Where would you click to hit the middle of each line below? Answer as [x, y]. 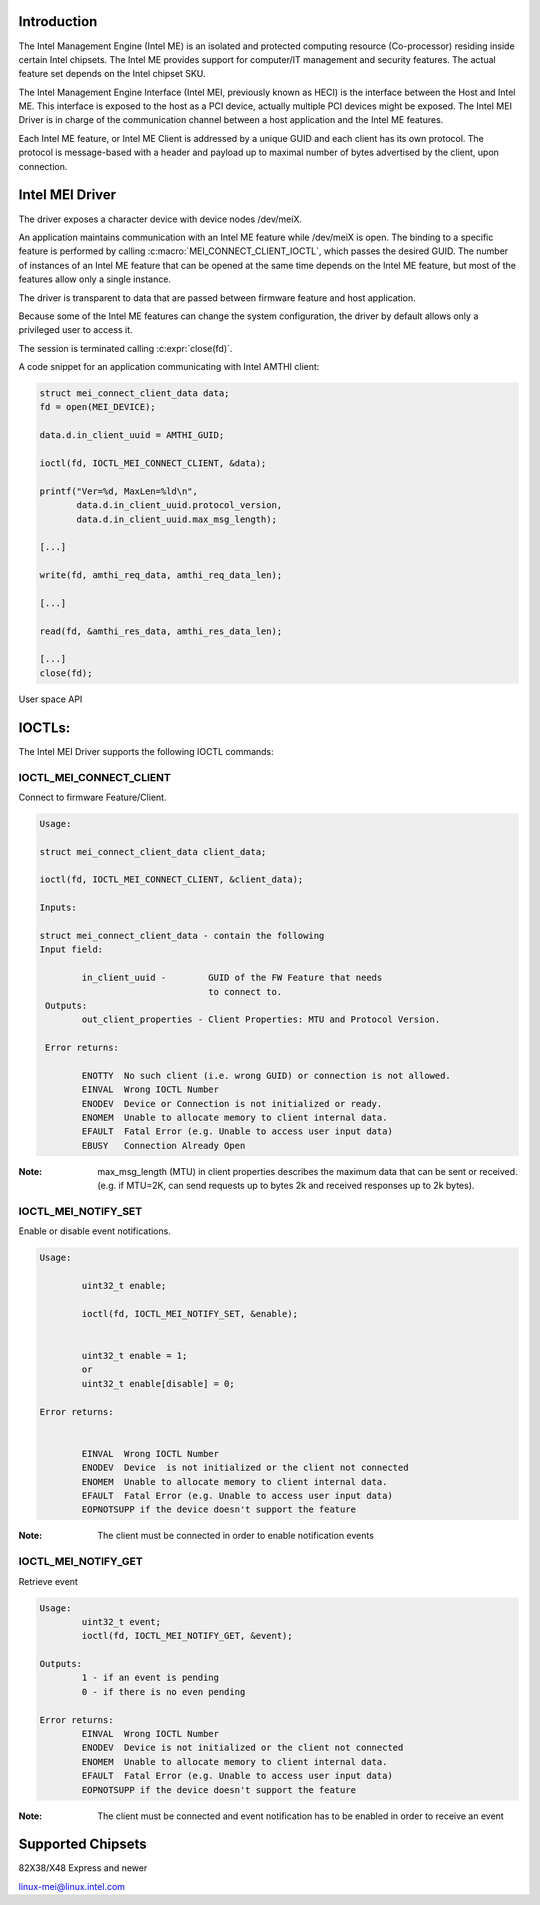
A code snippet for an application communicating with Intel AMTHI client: [169, 367]
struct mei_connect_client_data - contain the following [182, 935]
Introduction [58, 21]
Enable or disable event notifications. [95, 1231]
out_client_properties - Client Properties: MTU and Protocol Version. [261, 1019]
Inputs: [58, 908]
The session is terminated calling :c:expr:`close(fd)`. [125, 348]
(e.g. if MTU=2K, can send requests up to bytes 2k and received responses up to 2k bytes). [286, 1186]
